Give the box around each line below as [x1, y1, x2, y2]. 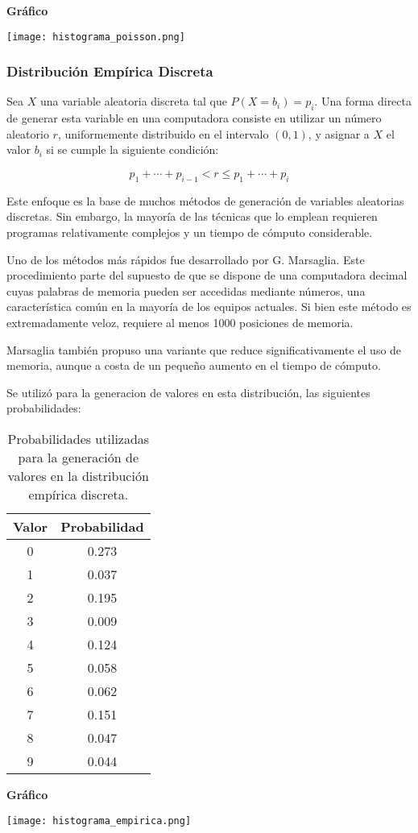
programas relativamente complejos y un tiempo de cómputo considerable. [6, 224, 373, 241]
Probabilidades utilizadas [7, 429, 150, 448]
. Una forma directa [314, 93, 412, 110]
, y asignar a [308, 125, 370, 142]
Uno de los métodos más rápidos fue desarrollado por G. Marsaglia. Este [6, 251, 365, 267]
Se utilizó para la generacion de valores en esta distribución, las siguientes [6, 383, 370, 400]
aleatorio [6, 125, 49, 142]
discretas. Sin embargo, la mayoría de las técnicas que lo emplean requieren [6, 208, 378, 225]
